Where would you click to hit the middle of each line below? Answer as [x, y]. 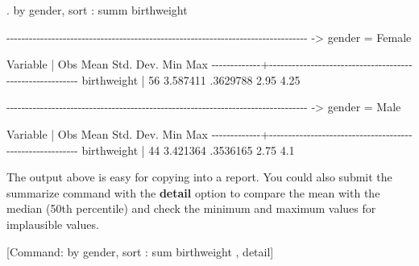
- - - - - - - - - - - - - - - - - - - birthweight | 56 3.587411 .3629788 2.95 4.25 [153, 79]
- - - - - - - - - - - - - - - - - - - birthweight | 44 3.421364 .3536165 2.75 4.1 [151, 150]
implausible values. [53, 224]
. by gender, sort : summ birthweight [97, 10]
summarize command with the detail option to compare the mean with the [193, 192]
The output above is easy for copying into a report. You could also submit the [199, 177]
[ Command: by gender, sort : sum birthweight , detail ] [140, 251]
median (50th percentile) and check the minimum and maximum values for [191, 208]
